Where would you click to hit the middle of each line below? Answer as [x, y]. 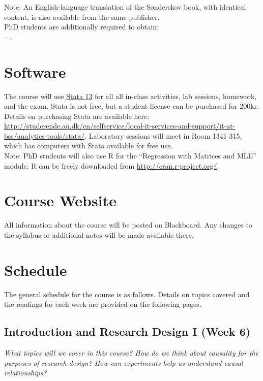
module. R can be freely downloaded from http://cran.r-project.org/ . [112, 165]
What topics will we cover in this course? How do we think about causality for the [131, 353]
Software [35, 71]
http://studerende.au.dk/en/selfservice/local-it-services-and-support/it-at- [120, 126]
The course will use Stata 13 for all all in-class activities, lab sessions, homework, [130, 96]
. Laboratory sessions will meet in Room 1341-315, [163, 135]
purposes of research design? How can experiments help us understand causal [124, 362]
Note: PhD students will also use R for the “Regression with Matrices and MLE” [130, 156]
